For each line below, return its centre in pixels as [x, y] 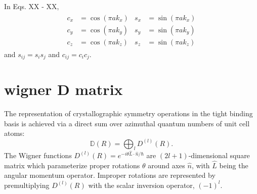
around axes [166, 165]
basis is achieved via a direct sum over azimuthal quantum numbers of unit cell [127, 123]
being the [234, 165]
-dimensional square [219, 155]
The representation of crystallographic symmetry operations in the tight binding [128, 113]
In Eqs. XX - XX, [32, 6]
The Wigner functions [38, 155]
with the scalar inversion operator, [141, 185]
